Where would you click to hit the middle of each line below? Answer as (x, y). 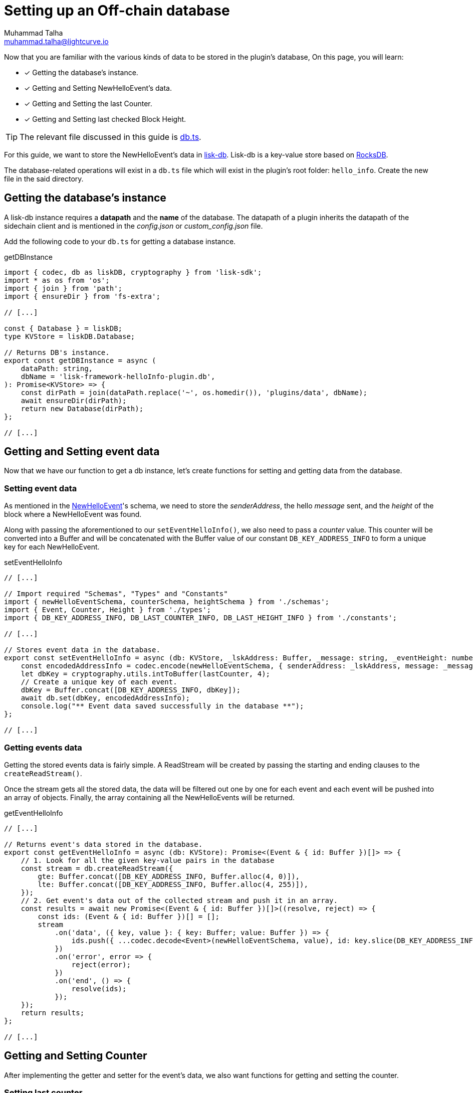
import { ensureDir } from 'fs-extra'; (82, 296)
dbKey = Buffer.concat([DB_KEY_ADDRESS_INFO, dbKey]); (131, 690)
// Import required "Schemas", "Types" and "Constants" (116, 594)
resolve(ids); (99, 988)
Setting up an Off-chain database (117, 11)
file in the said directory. (44, 178)
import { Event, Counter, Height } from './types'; (108, 610)
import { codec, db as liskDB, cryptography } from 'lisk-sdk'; (133, 272)
